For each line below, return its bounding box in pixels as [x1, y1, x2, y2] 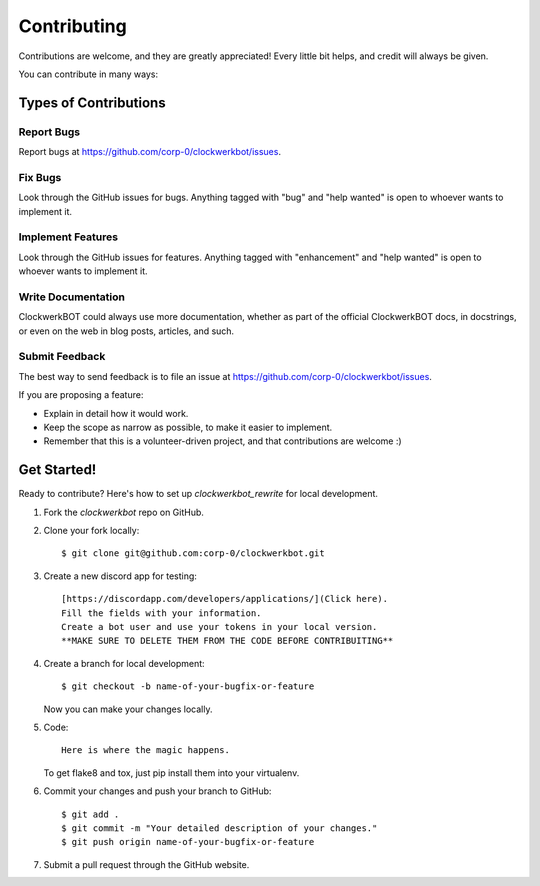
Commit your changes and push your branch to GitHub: [43, 785, 272, 797]
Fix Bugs [18, 170, 62, 184]
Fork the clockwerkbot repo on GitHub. [43, 506, 205, 518]
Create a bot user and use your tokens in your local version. [61, 621, 378, 633]
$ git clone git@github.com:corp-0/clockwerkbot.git [61, 548, 325, 559]
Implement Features [18, 230, 119, 244]
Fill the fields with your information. [61, 607, 262, 619]
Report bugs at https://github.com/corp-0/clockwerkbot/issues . [18, 146, 282, 158]
